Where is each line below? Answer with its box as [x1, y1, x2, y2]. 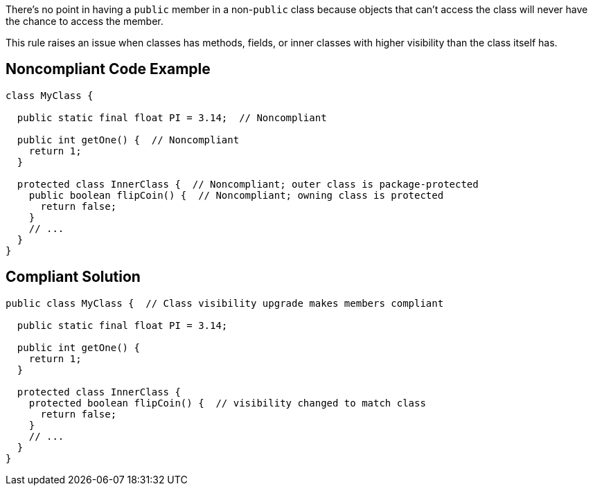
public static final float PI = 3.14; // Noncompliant [17, 111, 327, 123]
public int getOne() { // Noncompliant [17, 134, 240, 145]
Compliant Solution [6, 268, 141, 286]
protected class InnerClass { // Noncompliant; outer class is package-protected [17, 178, 479, 190]
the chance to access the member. [6, 15, 163, 27]
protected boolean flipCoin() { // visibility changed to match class [28, 397, 426, 409]
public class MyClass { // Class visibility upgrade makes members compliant [6, 297, 444, 309]
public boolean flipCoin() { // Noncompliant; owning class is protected [28, 189, 444, 201]
